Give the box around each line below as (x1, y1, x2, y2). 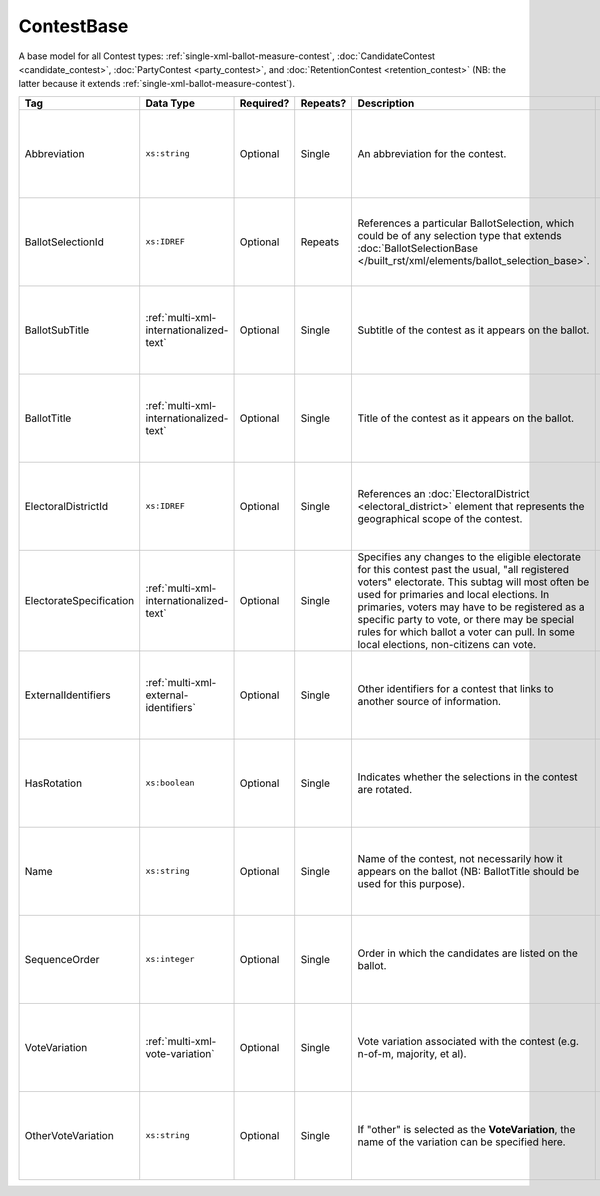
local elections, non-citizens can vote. (357, 637, 537, 651)
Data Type (145, 96, 195, 110)
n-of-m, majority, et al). (357, 1046, 467, 1060)
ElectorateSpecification (24, 593, 135, 607)
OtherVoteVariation (24, 1128, 114, 1142)
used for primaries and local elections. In (357, 587, 550, 601)
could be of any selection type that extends (357, 228, 562, 242)
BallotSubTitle (24, 323, 90, 337)
